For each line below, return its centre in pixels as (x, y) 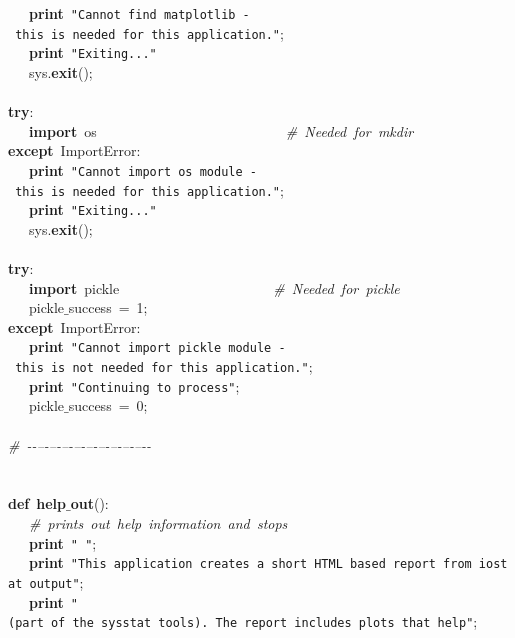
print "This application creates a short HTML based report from (250, 562)
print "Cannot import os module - (143, 169)
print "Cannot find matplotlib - (139, 13)
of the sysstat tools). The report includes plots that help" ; (264, 621)
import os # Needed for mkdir (221, 130)
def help (37, 503)
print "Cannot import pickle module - (157, 346)
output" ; (56, 581)
